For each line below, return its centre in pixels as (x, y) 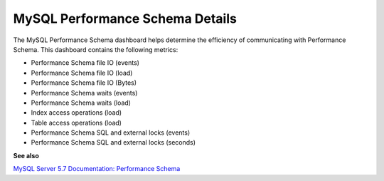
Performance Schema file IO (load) (82, 73)
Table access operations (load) (76, 123)
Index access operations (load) (76, 113)
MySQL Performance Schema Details (125, 19)
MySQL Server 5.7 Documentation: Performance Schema (97, 169)
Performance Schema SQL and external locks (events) (111, 133)
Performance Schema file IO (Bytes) (84, 83)
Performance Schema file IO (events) (85, 63)
